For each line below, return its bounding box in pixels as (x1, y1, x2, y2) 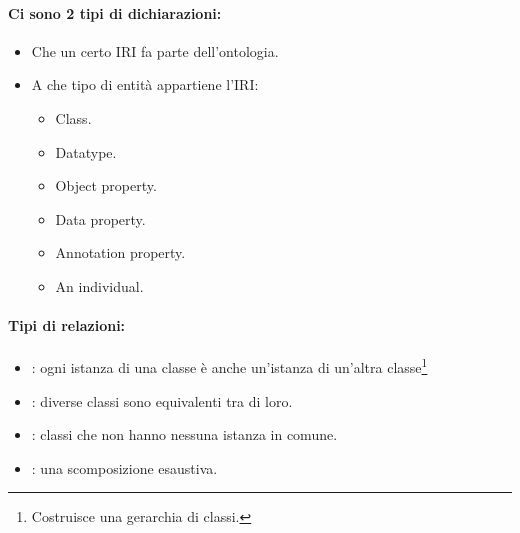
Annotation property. (55, 242, 186, 263)
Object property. (55, 175, 157, 196)
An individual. (55, 275, 144, 296)
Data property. (55, 208, 146, 229)
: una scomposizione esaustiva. (31, 457, 218, 478)
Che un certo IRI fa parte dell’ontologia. (31, 40, 279, 61)
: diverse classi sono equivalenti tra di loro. (31, 390, 293, 411)
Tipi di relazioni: (8, 315, 126, 336)
